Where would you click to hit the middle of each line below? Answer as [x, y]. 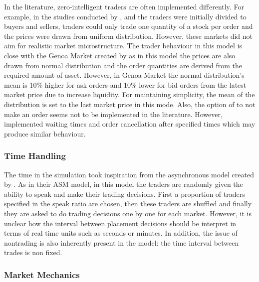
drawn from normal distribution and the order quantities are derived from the [123, 65]
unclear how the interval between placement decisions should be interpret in [120, 223]
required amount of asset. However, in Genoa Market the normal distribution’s [124, 75]
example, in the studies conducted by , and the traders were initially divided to [125, 16]
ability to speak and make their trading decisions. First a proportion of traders [125, 194]
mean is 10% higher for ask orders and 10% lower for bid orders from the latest [125, 84]
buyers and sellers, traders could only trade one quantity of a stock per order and [129, 26]
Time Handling [35, 156]
